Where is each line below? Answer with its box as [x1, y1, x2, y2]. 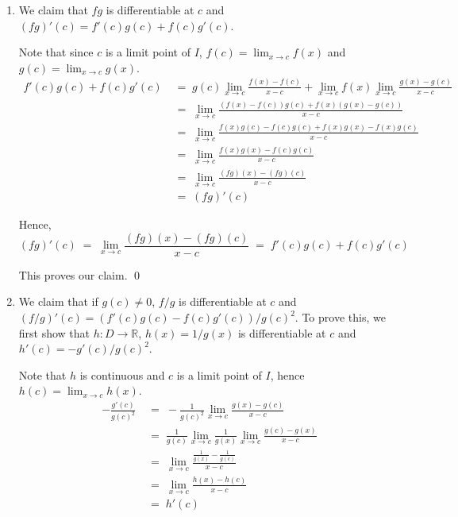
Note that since [18, 44, 94, 60]
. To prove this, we [294, 309, 386, 326]
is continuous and [79, 366, 165, 383]
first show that [18, 324, 90, 341]
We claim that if [18, 293, 98, 310]
